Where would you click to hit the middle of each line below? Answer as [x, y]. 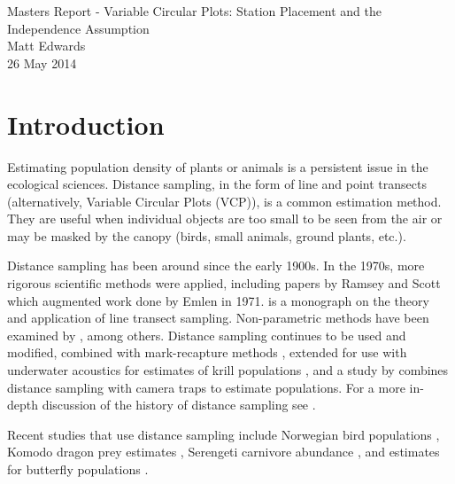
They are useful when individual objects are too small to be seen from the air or [225, 219]
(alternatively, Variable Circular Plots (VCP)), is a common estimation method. [224, 201]
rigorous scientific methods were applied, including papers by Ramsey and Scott [224, 283]
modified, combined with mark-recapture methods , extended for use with [207, 352]
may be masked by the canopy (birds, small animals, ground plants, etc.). [207, 235]
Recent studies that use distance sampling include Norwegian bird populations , [224, 434]
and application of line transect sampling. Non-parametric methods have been [218, 318]
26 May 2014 [42, 62]
